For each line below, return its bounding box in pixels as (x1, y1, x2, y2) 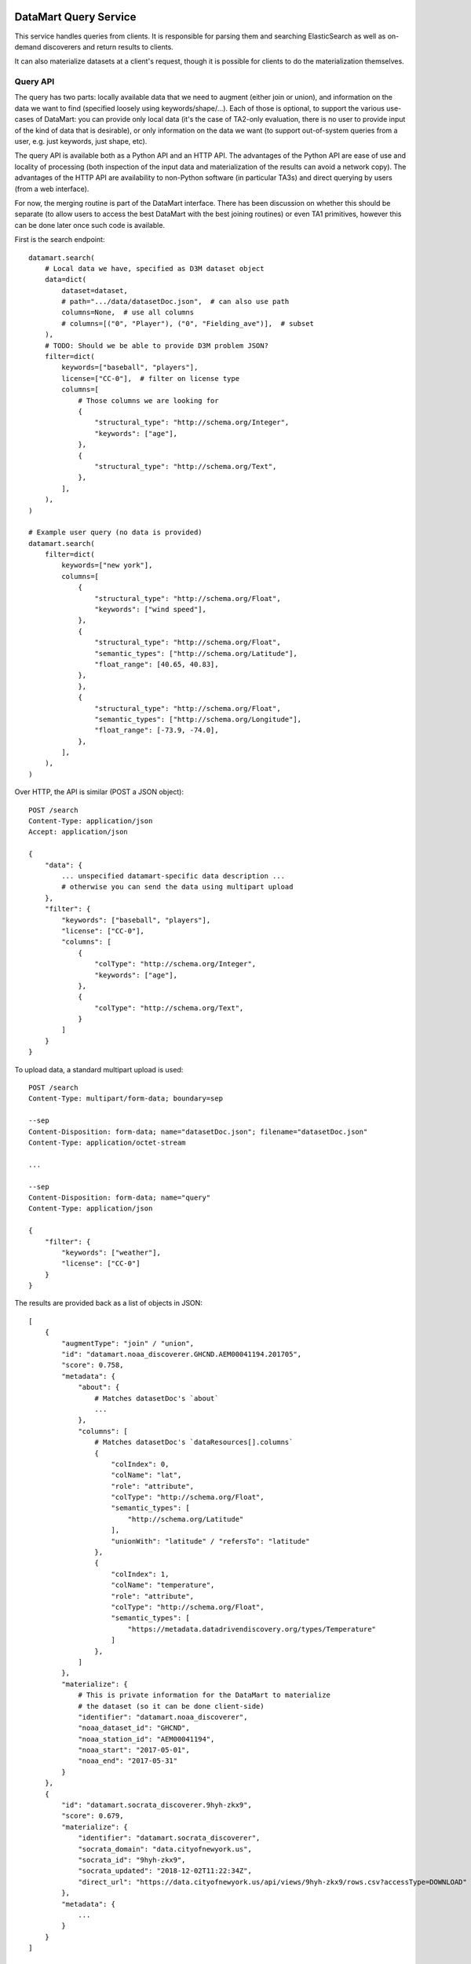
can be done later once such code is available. (14, 220, 165, 229)
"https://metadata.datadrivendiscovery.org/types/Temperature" (127, 1625, 377, 1633)
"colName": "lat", (111, 1471, 182, 1480)
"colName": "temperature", (111, 1581, 215, 1590)
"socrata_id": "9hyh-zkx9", (78, 1855, 186, 1864)
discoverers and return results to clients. (42, 42, 174, 51)
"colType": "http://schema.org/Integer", (94, 959, 257, 969)
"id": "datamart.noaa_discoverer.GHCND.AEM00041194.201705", (61, 1350, 302, 1359)
